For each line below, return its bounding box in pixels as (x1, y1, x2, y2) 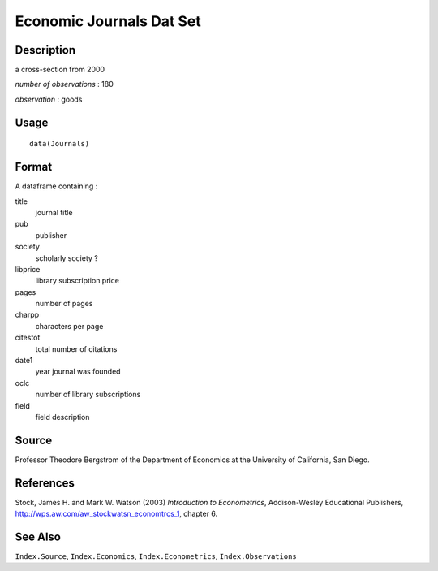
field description (35, 412, 90, 422)
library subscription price (35, 276, 119, 286)
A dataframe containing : (15, 181, 98, 191)
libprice (15, 264, 41, 274)
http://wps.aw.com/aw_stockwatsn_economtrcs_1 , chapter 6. (15, 508, 218, 519)
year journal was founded (35, 366, 121, 377)
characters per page (35, 321, 104, 331)
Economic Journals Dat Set (15, 12, 202, 30)
